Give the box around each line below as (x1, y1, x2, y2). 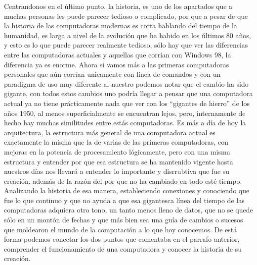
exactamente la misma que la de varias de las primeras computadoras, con (4, 137, 228, 147)
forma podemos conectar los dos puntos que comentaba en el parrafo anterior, (4, 234, 240, 244)
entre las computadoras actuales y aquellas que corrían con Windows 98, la (4, 49, 231, 59)
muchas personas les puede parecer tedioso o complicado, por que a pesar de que (4, 10, 248, 21)
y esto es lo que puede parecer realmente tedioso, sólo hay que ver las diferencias (4, 40, 248, 50)
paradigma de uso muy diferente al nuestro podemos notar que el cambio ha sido (4, 78, 249, 89)
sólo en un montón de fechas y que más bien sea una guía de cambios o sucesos (4, 214, 243, 225)
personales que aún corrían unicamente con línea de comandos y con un (4, 69, 221, 79)
